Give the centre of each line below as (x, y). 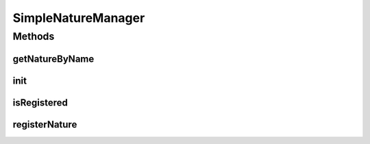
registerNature (45, 124)
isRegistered (40, 103)
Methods (34, 36)
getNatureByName (53, 59)
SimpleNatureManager (79, 18)
